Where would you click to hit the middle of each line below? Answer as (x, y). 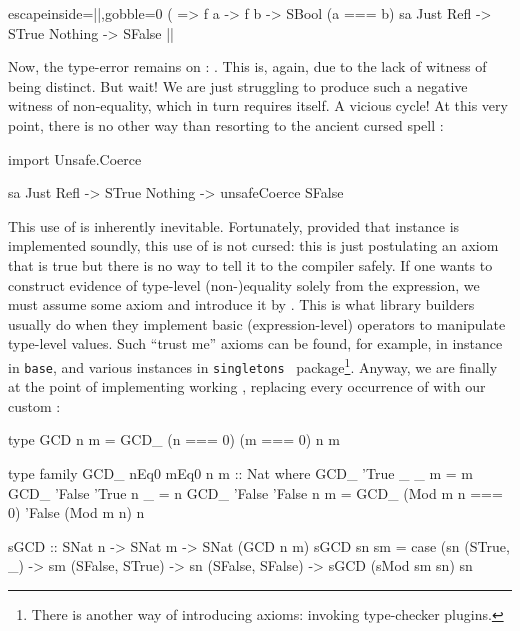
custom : (34, 405)
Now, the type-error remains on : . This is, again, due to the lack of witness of (247, 66)
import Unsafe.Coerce (75, 158)
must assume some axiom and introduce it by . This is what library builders (241, 304)
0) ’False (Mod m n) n (76, 512)
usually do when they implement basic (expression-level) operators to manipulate (257, 323)
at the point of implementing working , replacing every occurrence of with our (247, 386)
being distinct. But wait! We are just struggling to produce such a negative (238, 85)
